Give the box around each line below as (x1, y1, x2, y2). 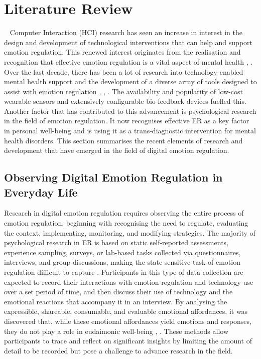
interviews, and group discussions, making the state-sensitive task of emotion (4, 257, 240, 267)
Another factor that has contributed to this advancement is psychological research (4, 105, 256, 116)
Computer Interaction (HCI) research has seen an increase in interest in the (10, 27, 243, 38)
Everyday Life (4, 184, 78, 200)
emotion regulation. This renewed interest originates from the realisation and (4, 47, 241, 57)
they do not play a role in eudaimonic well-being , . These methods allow (4, 325, 229, 336)
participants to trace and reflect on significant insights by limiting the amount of (4, 335, 252, 346)
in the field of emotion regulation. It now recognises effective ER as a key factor (4, 115, 249, 126)
